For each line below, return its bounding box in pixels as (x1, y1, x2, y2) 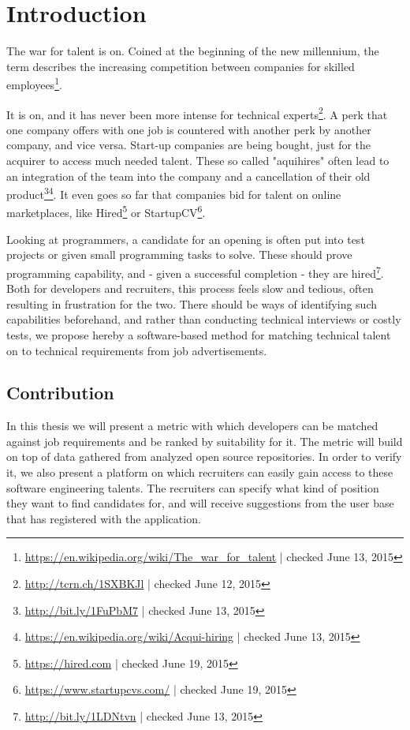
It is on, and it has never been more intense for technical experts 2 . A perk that (6, 103, 388, 122)
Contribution (6, 380, 114, 405)
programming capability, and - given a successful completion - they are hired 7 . (6, 262, 384, 281)
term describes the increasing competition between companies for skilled (6, 58, 355, 74)
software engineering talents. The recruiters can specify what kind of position (6, 479, 379, 496)
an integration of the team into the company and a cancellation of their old (6, 167, 371, 184)
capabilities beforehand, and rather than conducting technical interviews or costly (6, 311, 401, 328)
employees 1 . (6, 74, 62, 92)
